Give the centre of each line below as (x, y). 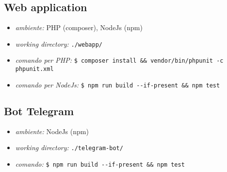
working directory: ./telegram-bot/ (69, 147)
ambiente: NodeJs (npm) (52, 131)
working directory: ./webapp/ (59, 43)
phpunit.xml (34, 69)
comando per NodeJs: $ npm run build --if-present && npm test (118, 84)
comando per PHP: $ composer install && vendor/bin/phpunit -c (119, 60)
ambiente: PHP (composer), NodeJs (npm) (79, 27)
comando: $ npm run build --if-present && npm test (100, 163)
